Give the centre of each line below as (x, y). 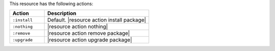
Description (62, 14)
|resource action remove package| (89, 33)
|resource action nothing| (78, 27)
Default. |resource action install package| (97, 20)
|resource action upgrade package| (90, 40)
